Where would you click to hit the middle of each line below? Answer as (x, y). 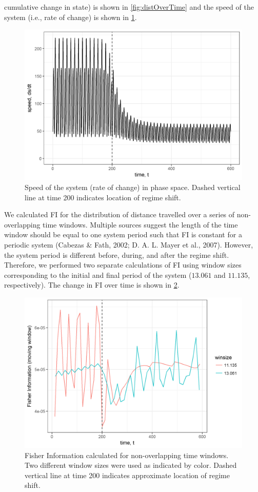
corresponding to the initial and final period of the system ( (98, 275)
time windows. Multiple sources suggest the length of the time (140, 224)
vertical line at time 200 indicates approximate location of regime (127, 475)
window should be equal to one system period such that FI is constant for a (123, 234)
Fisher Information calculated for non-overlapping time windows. (127, 455)
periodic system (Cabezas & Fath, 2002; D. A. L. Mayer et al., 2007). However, (129, 244)
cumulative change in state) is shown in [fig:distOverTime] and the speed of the (129, 7)
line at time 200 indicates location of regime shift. (103, 197)
